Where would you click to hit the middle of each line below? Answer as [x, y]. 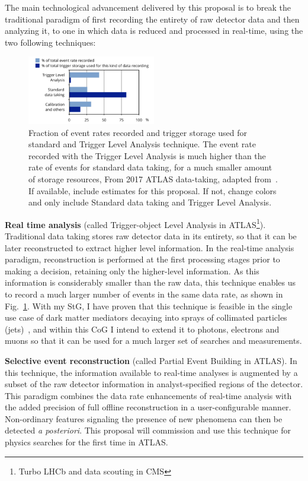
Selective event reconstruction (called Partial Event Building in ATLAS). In [151, 360]
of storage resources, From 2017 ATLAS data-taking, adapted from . [153, 178]
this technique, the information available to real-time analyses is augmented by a [151, 372]
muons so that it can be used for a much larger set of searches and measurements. [153, 341]
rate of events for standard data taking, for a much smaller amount [150, 167]
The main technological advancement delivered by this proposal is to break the [148, 7]
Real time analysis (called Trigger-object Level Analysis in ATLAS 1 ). [135, 223]
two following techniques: [50, 42]
